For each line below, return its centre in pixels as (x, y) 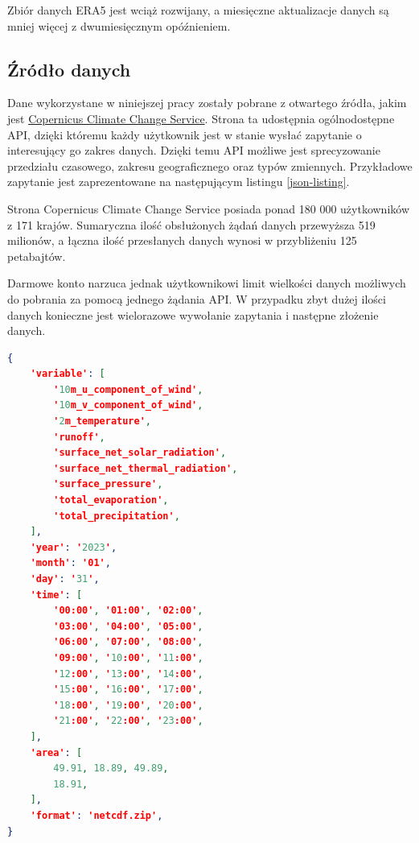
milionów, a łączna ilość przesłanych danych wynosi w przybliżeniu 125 (182, 240)
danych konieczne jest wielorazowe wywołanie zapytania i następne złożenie (193, 314)
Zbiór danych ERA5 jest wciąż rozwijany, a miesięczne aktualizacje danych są (198, 10)
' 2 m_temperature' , (103, 421)
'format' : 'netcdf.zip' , (97, 815)
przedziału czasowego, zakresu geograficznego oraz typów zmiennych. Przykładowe (210, 165)
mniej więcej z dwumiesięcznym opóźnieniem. (119, 25)
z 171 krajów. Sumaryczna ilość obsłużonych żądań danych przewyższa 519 (191, 224)
